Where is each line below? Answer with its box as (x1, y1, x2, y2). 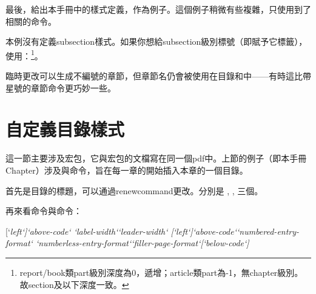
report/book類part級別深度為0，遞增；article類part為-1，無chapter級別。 (19, 266, 303, 278)
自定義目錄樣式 (5, 117, 125, 142)
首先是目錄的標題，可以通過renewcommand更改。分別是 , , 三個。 (5, 184, 263, 197)
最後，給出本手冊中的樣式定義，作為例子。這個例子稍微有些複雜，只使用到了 (5, 3, 311, 15)
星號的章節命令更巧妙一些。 (5, 81, 116, 94)
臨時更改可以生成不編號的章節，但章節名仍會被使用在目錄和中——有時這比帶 (5, 70, 311, 82)
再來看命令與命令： (5, 204, 82, 217)
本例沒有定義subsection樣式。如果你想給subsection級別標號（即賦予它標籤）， (5, 35, 308, 48)
